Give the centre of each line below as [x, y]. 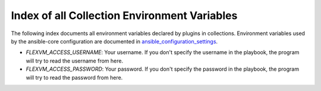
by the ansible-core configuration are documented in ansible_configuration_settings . [114, 41]
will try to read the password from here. [74, 77]
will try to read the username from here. [75, 61]
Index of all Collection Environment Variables [124, 15]
